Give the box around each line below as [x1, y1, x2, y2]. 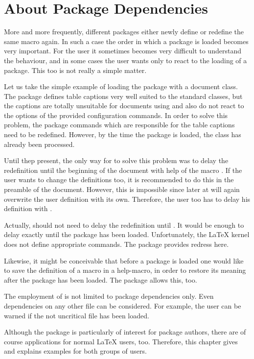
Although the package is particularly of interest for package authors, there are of [4, 327, 246, 337]
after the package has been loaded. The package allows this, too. [4, 274, 197, 285]
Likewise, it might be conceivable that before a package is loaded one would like [4, 255, 244, 265]
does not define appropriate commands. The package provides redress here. [4, 239, 229, 249]
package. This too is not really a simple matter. [4, 65, 147, 75]
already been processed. [4, 139, 75, 149]
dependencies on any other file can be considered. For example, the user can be [4, 300, 241, 311]
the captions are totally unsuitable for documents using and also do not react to [4, 100, 244, 111]
